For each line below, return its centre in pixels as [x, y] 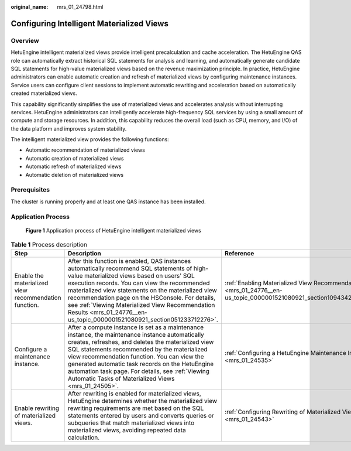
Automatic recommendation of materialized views [85, 150]
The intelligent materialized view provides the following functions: [90, 139]
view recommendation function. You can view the [136, 357]
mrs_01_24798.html [80, 7]
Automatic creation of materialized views [75, 158]
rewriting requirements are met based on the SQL [136, 408]
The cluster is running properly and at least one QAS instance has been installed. [108, 201]
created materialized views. [44, 93]
